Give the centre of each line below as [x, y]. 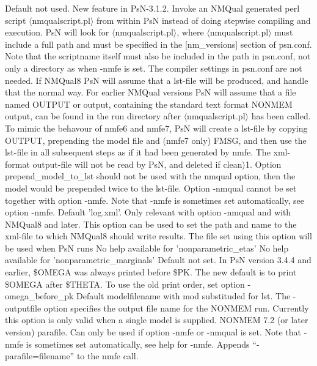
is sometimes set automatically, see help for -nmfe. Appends [138, 344]
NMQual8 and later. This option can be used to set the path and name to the [151, 224]
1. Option [263, 164]
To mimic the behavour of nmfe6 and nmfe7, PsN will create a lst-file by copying [156, 128]
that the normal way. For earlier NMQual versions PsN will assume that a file [151, 92]
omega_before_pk [39, 296]
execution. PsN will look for [57, 32]
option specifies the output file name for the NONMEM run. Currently [176, 308]
